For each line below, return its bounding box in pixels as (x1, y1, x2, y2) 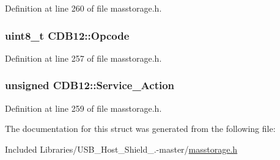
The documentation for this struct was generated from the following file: (5, 122, 276, 135)
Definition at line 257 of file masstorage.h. (5, 51, 162, 64)
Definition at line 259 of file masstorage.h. (5, 101, 162, 114)
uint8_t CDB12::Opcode (5, 27, 130, 43)
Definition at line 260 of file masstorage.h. (5, 2, 162, 14)
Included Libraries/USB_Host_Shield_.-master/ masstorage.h (5, 142, 238, 155)
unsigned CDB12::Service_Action (5, 78, 175, 93)
